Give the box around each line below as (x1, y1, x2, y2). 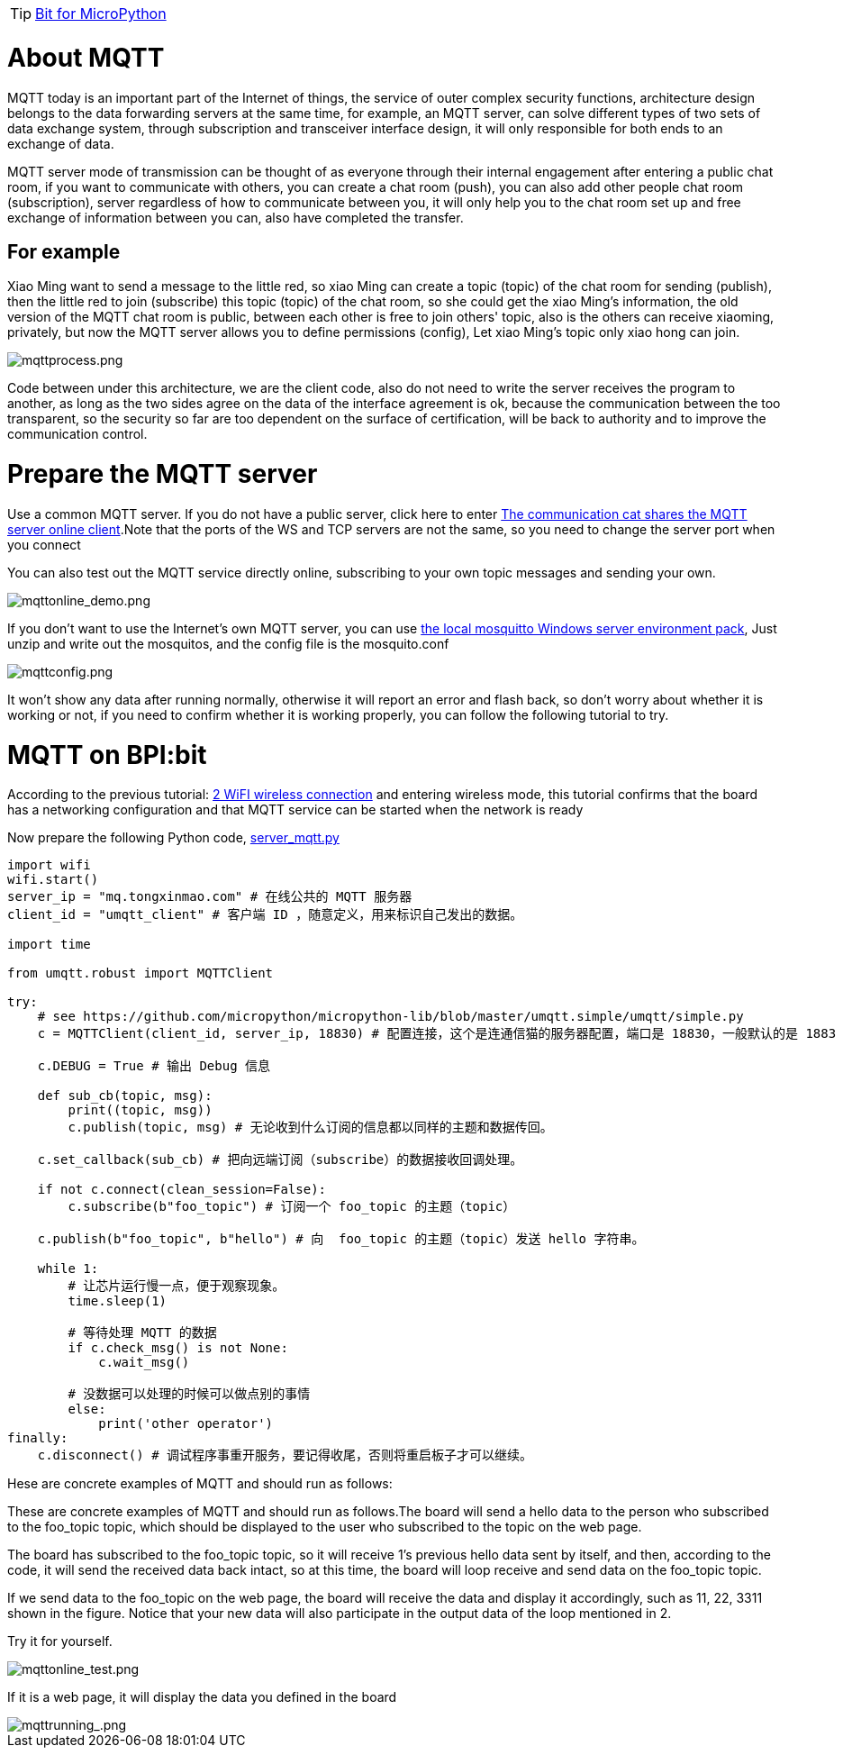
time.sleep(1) (68, 1294, 168, 1309)
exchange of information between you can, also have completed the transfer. (7, 209, 464, 225)
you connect (7, 536, 81, 552)
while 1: (37, 1261, 99, 1277)
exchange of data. (7, 135, 114, 151)
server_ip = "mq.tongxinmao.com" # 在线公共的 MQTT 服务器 (7, 889, 412, 905)
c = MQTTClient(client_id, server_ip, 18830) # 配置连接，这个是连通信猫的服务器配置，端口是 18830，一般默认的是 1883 (37, 1026, 837, 1041)
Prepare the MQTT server (7, 459, 318, 490)
